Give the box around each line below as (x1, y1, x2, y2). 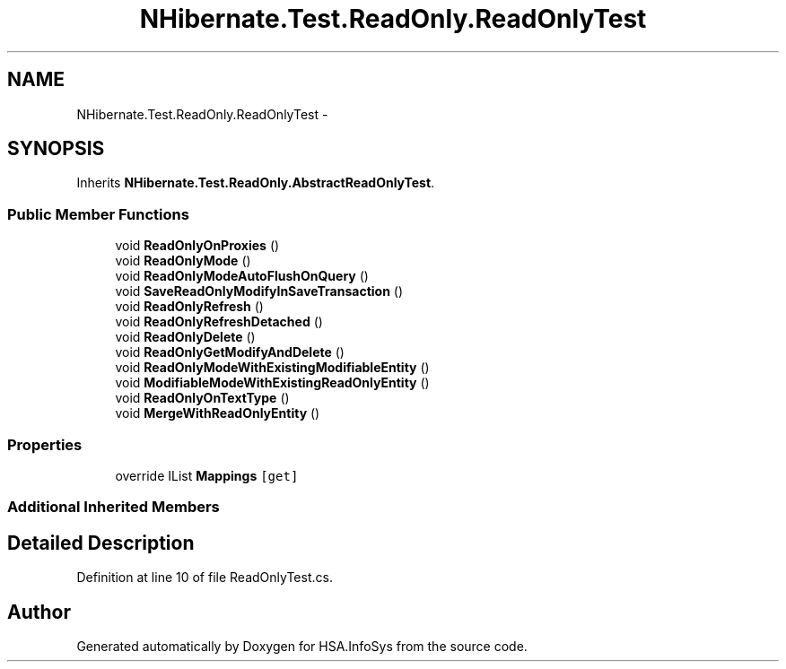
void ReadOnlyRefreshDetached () (115, 314, 323, 330)
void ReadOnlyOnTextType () (115, 390, 290, 406)
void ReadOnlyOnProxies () (115, 238, 280, 254)
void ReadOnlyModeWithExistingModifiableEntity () (115, 360, 430, 376)
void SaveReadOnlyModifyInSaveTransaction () (115, 283, 404, 300)
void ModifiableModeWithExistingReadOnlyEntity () (115, 375, 430, 391)
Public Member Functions (7, 204, 189, 223)
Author (7, 600, 71, 623)
